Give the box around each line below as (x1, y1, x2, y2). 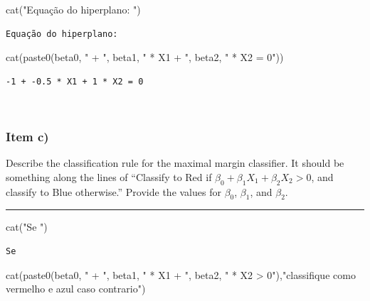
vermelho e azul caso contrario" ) (6, 281, 146, 296)
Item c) (6, 127, 49, 145)
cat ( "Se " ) (6, 219, 48, 234)
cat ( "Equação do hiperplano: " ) (6, 2, 141, 16)
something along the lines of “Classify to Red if (6, 169, 212, 184)
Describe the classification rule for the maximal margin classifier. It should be (6, 155, 344, 170)
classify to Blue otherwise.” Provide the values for (6, 184, 221, 199)
